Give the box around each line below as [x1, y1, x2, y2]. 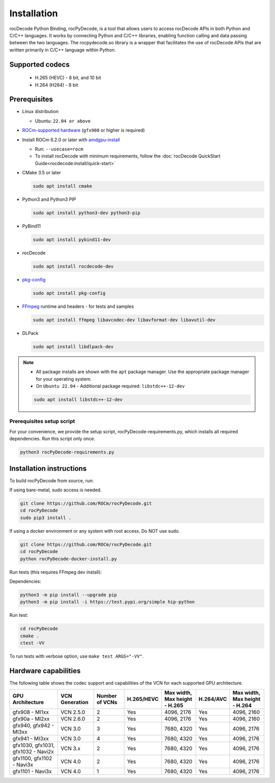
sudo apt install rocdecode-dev [33, 264, 114, 270]
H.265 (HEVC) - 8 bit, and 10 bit [35, 74, 101, 81]
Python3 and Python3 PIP [22, 196, 76, 202]
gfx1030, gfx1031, [12, 742, 55, 749]
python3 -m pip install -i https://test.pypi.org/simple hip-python [20, 599, 195, 605]
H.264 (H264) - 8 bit [35, 82, 78, 88]
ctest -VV [20, 640, 45, 646]
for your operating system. [36, 376, 92, 382]
